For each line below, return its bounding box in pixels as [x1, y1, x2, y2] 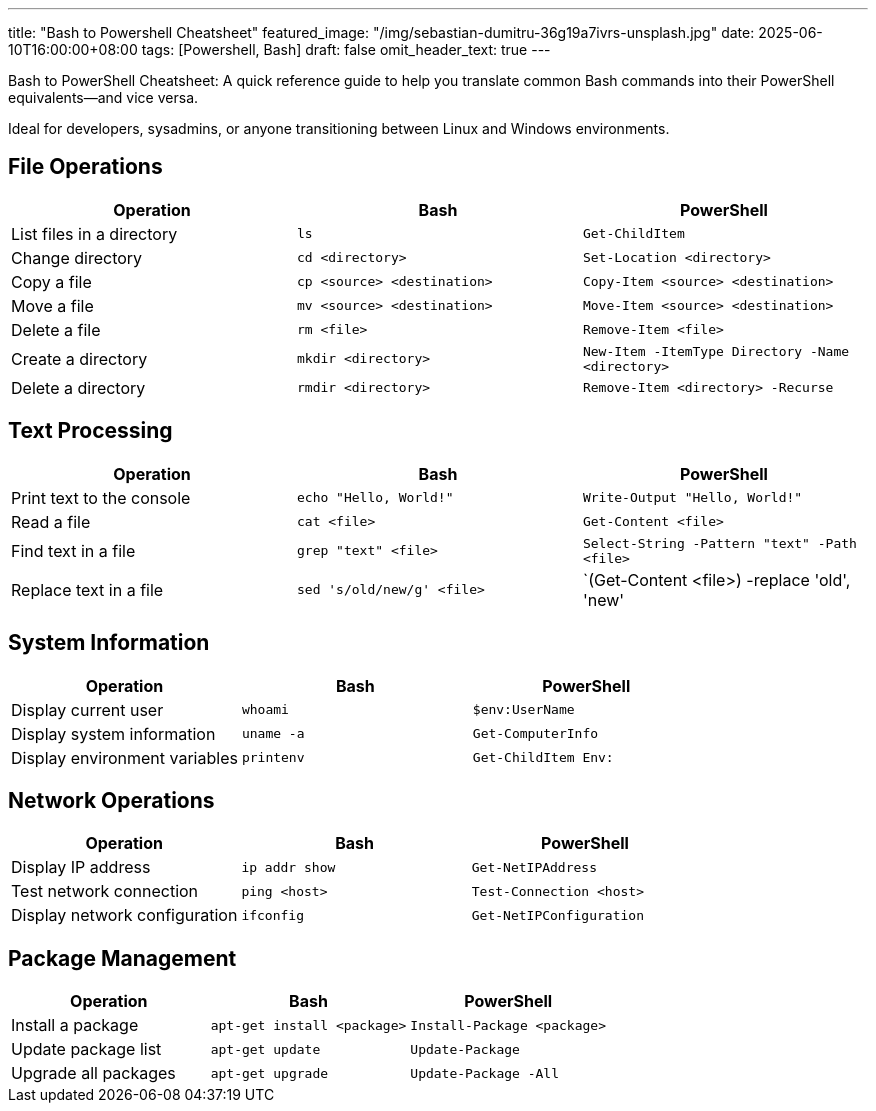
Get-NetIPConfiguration [471, 907, 644, 923]
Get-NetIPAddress [471, 859, 598, 875]
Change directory [11, 247, 143, 268]
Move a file [11, 295, 94, 316]
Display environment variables [11, 747, 238, 768]
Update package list [11, 1039, 162, 1060]
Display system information [11, 723, 216, 744]
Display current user [11, 699, 164, 720]
